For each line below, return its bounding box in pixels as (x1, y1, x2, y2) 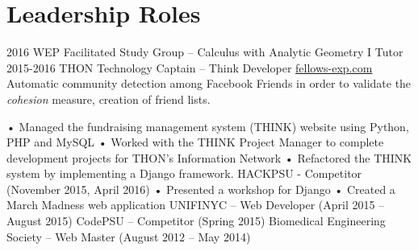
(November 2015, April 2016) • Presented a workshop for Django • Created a (6, 180, 395, 197)
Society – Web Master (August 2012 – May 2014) (6, 228, 251, 245)
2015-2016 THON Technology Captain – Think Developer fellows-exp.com (6, 59, 373, 76)
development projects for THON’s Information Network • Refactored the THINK (6, 149, 412, 166)
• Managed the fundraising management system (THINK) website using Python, (6, 117, 409, 134)
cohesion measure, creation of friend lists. (6, 90, 211, 107)
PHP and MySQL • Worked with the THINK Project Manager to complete (6, 134, 384, 150)
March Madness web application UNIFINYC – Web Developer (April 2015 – (6, 196, 385, 213)
